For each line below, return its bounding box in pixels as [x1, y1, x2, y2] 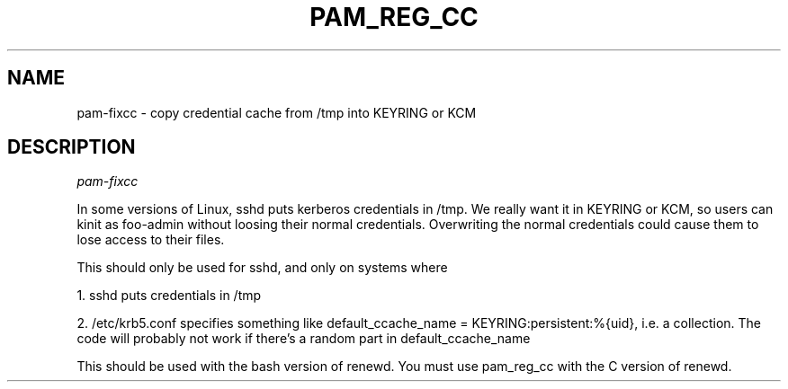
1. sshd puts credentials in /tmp [76, 287, 262, 304]
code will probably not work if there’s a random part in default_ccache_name [76, 331, 531, 347]
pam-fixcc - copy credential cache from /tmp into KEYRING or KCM [76, 104, 477, 120]
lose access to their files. [76, 232, 225, 248]
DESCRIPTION [7, 136, 136, 159]
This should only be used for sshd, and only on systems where [76, 260, 448, 276]
